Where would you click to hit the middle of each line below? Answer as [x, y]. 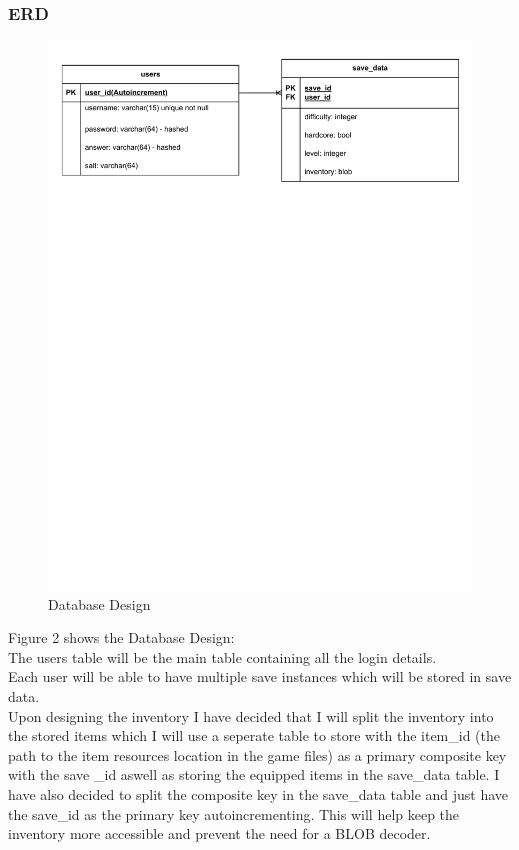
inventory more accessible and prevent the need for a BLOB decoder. [219, 833]
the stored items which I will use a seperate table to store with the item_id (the [254, 735]
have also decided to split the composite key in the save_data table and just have [258, 794]
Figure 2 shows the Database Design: [121, 637]
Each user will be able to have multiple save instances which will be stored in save [260, 676]
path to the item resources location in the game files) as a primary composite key [257, 754]
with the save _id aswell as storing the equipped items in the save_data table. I [254, 774]
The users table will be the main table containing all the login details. [222, 656]
